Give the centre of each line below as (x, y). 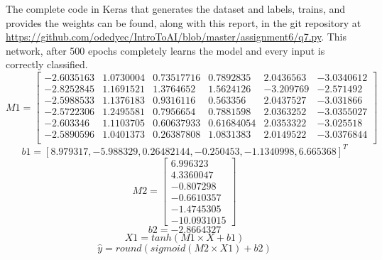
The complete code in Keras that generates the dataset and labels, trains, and (176, 9)
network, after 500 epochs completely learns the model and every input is (165, 50)
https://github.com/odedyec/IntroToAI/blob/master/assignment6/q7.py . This (176, 37)
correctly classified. (47, 64)
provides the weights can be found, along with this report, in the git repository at (184, 22)
